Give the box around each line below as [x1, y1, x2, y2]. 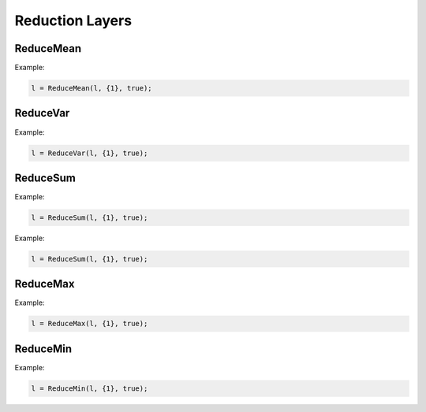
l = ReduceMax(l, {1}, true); [31, 319, 148, 328]
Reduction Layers [14, 12, 133, 29]
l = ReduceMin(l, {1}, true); [31, 384, 148, 393]
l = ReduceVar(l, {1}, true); [31, 148, 148, 158]
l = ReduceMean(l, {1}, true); [31, 84, 153, 93]
